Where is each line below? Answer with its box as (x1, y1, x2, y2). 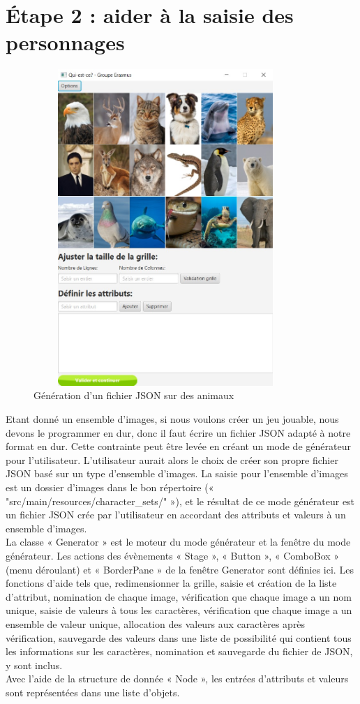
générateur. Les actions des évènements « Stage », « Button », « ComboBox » (6, 548, 340, 562)
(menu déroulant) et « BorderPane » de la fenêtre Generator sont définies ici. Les (6, 562, 354, 576)
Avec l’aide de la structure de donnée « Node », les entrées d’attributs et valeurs (6, 671, 349, 686)
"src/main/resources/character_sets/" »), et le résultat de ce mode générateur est (6, 493, 355, 508)
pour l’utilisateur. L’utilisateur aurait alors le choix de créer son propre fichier (6, 452, 338, 467)
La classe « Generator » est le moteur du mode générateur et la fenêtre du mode (6, 534, 351, 549)
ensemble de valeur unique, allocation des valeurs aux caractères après (6, 616, 306, 631)
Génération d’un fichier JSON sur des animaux (33, 388, 234, 403)
